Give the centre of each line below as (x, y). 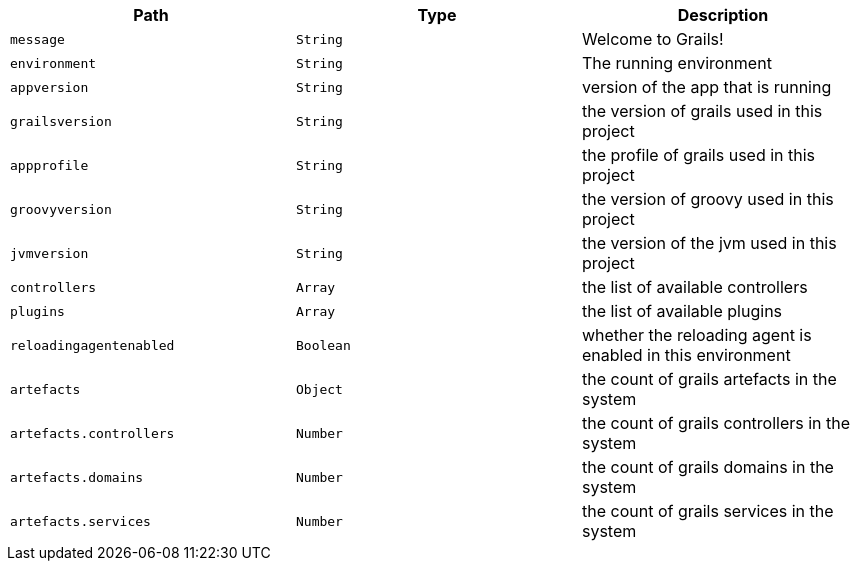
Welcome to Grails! (652, 39)
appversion (49, 87)
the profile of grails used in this (698, 155)
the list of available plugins (682, 311)
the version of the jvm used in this (709, 243)
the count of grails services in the (707, 511)
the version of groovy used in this (707, 199)
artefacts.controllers (92, 433)
